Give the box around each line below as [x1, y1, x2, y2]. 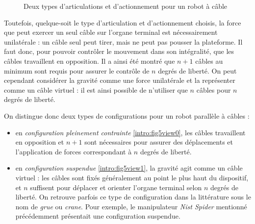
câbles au [195, 55, 223, 66]
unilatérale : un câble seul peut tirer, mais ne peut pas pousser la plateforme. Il [4, 36, 243, 47]
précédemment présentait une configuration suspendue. [15, 211, 180, 221]
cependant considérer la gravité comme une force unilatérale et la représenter [4, 75, 235, 85]
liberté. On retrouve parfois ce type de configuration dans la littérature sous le [15, 192, 251, 202]
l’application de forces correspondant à [15, 146, 132, 156]
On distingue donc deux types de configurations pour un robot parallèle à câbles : [4, 110, 250, 121]
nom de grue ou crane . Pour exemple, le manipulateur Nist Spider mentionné [15, 201, 247, 211]
